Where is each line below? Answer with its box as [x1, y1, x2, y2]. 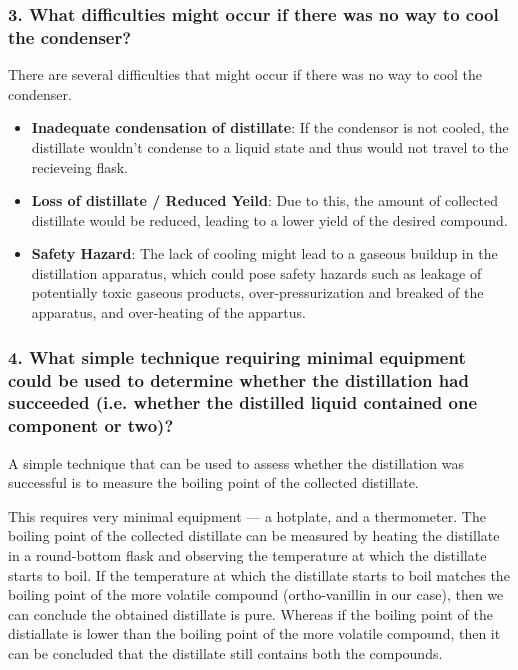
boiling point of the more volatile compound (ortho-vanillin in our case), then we [8, 584, 504, 605]
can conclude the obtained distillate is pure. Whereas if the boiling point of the [8, 603, 493, 624]
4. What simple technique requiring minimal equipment [8, 344, 466, 369]
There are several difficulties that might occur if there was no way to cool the [8, 64, 483, 85]
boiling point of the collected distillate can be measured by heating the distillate [8, 525, 500, 546]
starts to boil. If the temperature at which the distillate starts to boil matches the [8, 564, 510, 585]
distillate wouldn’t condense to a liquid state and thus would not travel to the [31, 136, 509, 157]
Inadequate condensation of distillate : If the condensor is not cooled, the [31, 117, 509, 138]
